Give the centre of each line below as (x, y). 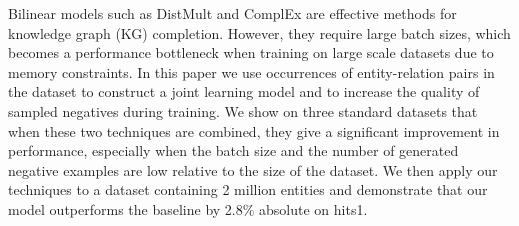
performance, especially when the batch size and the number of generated (233, 150)
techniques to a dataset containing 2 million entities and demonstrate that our (248, 189)
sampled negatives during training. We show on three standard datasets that (243, 110)
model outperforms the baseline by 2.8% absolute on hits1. (188, 208)
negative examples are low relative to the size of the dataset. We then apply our (253, 169)
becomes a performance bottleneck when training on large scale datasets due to (251, 52)
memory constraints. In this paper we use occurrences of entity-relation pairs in (251, 71)
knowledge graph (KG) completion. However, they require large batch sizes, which (259, 32)
